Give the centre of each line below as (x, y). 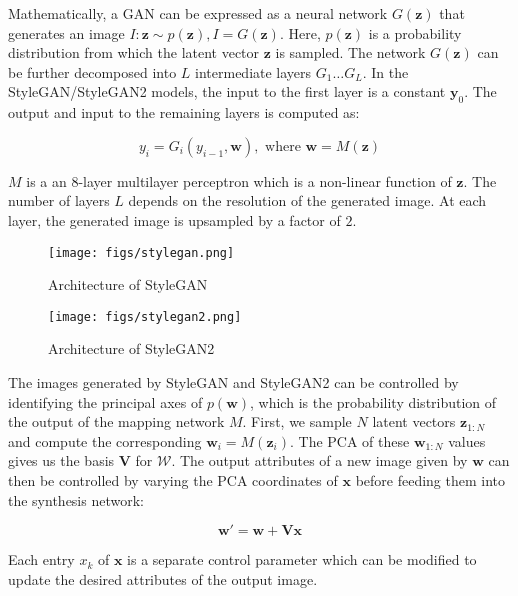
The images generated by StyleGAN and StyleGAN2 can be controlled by (233, 382)
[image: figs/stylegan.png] (141, 252)
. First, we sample (297, 421)
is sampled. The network (350, 52)
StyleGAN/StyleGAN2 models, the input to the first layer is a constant (227, 91)
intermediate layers (253, 71)
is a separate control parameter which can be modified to (302, 559)
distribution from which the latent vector (134, 52)
